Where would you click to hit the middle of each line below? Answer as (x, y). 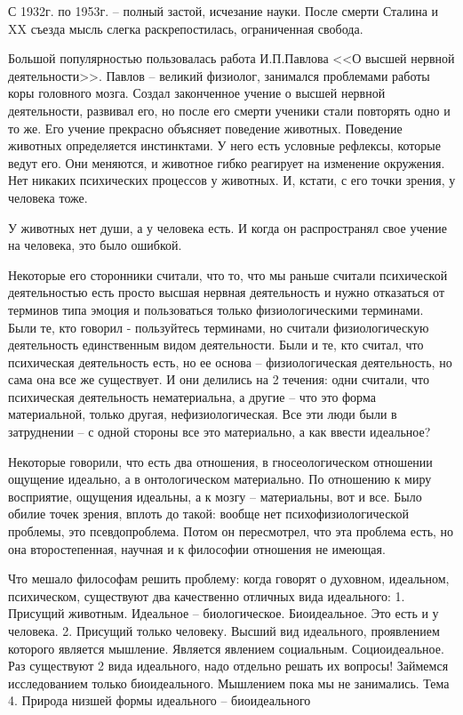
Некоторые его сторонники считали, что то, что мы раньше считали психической (228, 274)
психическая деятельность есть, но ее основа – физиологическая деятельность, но (230, 362)
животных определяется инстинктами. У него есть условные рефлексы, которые (224, 145)
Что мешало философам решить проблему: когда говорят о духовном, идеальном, (229, 578)
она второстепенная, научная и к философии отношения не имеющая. (197, 548)
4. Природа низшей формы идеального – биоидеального (160, 700)
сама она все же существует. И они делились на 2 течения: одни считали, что (219, 379)
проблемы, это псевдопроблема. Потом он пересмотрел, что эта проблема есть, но (231, 531)
